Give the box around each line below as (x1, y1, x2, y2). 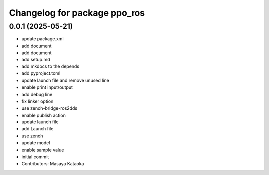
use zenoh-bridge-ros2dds (21, 105, 77, 111)
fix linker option (21, 98, 54, 104)
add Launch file (21, 126, 54, 132)
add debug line (21, 91, 53, 97)
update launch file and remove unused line (21, 77, 109, 83)
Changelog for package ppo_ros (9, 7, 145, 18)
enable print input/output (21, 84, 73, 90)
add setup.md (21, 57, 50, 62)
